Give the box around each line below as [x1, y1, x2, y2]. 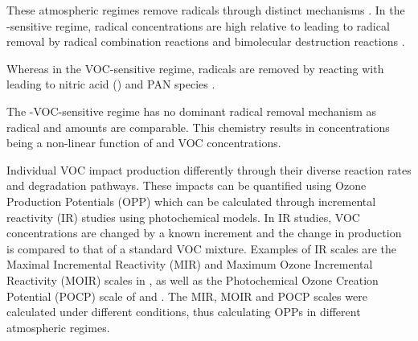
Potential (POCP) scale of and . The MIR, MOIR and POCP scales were [6, 287, 367, 304]
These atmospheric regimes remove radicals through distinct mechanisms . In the [6, 2, 405, 18]
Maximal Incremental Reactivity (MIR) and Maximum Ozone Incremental [6, 256, 373, 273]
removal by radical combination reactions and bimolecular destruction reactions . [6, 33, 405, 50]
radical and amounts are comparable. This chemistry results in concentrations [6, 118, 390, 135]
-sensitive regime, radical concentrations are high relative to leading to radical [6, 17, 390, 34]
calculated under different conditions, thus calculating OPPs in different [6, 303, 361, 320]
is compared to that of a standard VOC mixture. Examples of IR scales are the [6, 240, 397, 257]
